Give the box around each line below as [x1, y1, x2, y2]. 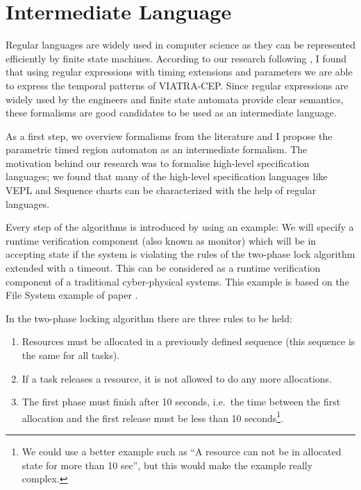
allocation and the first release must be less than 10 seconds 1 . [22, 408, 284, 425]
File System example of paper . [6, 288, 138, 302]
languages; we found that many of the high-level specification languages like [6, 169, 328, 184]
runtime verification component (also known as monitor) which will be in [6, 233, 317, 247]
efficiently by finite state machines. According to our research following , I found [6, 51, 347, 65]
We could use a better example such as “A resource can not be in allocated [22, 444, 342, 459]
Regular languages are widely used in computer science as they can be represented [6, 37, 355, 52]
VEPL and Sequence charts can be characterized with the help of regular [6, 183, 317, 198]
